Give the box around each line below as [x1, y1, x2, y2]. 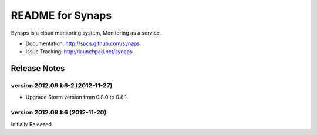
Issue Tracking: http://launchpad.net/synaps [25, 48, 133, 55]
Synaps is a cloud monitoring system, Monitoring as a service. [11, 29, 161, 36]
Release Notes [11, 63, 65, 73]
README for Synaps [11, 9, 112, 22]
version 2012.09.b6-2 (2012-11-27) [11, 82, 113, 90]
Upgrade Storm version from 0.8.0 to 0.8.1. [25, 94, 129, 101]
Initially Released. [11, 120, 53, 127]
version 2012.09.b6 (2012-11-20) [11, 109, 107, 117]
